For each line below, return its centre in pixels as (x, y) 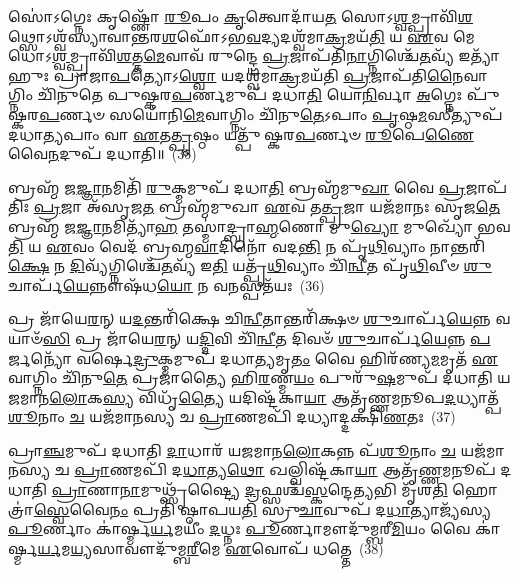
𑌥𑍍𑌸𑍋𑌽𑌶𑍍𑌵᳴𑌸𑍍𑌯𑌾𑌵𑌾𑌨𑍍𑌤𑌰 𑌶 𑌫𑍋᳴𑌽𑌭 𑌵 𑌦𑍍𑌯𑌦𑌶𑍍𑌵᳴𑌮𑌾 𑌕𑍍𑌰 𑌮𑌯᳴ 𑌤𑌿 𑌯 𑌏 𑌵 (228, 35)
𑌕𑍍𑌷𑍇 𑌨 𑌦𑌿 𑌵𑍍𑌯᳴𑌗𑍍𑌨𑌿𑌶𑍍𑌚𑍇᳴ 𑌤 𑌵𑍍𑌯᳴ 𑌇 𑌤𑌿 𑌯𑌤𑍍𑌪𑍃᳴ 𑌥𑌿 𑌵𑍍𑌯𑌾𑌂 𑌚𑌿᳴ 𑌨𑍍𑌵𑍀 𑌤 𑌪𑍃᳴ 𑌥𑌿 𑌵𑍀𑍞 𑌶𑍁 (250, 265)
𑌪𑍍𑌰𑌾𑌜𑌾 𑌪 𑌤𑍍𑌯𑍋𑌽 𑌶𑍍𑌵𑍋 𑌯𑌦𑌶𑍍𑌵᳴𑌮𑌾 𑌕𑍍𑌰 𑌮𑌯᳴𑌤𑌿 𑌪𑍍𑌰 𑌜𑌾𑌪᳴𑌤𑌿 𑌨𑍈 (258, 74)
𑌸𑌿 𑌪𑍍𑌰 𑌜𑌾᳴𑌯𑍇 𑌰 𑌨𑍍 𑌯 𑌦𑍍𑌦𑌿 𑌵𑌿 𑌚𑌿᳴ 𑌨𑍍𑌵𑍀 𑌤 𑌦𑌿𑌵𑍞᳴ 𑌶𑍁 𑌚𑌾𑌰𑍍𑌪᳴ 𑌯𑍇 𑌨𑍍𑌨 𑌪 (266, 337)
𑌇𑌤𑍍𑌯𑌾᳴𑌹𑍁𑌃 (479, 55)
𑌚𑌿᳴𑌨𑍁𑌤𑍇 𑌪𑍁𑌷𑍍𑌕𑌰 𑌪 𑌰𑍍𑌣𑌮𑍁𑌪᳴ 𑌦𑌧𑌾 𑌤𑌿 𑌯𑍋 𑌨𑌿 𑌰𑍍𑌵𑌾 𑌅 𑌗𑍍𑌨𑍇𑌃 (250, 94)
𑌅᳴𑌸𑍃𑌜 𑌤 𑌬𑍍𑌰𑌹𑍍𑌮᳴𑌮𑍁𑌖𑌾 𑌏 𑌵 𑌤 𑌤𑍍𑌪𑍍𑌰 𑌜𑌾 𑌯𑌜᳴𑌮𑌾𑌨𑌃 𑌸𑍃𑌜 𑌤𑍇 (293, 206)
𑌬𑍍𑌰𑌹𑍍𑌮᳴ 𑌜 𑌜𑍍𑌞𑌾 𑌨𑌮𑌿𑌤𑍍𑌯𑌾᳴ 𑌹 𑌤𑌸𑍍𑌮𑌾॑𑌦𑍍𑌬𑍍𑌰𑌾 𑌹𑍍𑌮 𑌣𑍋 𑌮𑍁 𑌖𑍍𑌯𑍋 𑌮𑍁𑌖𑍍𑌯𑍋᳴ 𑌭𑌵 (259, 225)
